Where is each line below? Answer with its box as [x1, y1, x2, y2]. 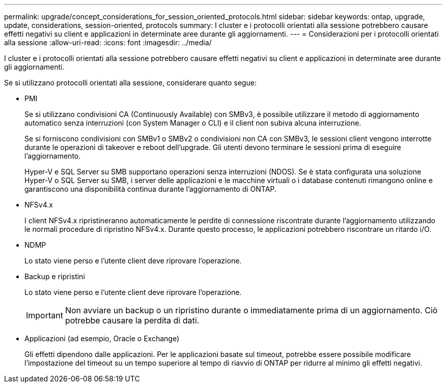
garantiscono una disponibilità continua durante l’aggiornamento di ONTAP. [24, 185, 276, 193]
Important [26, 310, 63, 320]
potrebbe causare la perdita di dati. [65, 315, 200, 325]
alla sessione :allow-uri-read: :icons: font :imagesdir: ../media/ [4, 38, 212, 47]
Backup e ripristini [24, 272, 85, 281]
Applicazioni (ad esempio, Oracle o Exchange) [24, 334, 179, 343]
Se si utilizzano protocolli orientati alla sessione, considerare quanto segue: [4, 78, 257, 87]
